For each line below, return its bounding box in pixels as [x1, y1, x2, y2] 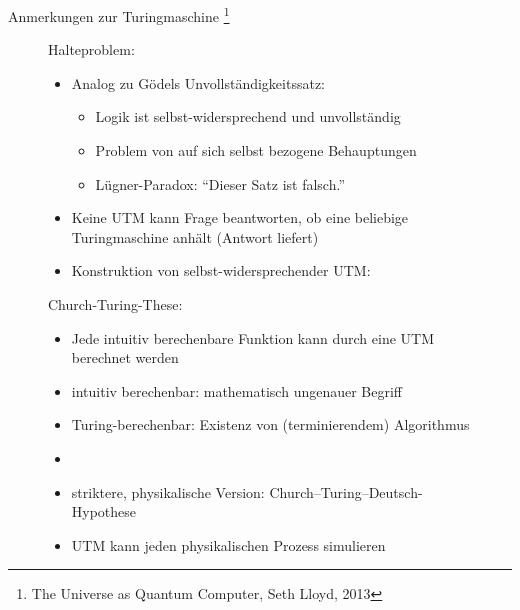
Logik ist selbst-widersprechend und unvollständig [95, 106, 401, 127]
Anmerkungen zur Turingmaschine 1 [8, 3, 230, 26]
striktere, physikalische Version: [71, 481, 265, 502]
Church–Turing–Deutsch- [269, 481, 423, 502]
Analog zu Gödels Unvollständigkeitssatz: [71, 72, 325, 93]
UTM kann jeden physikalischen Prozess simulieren [71, 534, 386, 555]
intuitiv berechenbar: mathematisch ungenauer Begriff [71, 380, 403, 401]
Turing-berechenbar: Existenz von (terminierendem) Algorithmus [71, 414, 470, 435]
